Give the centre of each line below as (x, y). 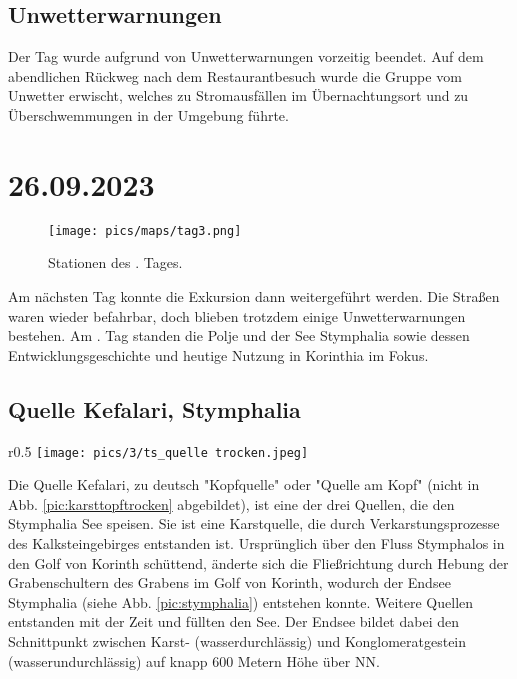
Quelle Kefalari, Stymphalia (154, 408)
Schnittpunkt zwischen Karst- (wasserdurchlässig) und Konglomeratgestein (237, 640)
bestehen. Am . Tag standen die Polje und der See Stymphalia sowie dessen (239, 335)
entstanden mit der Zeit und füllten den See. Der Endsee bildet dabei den (233, 621)
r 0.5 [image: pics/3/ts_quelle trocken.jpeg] (158, 450)
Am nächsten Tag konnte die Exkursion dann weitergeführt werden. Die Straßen (254, 295)
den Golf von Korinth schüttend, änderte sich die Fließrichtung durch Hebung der (258, 562)
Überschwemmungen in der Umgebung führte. (148, 114)
